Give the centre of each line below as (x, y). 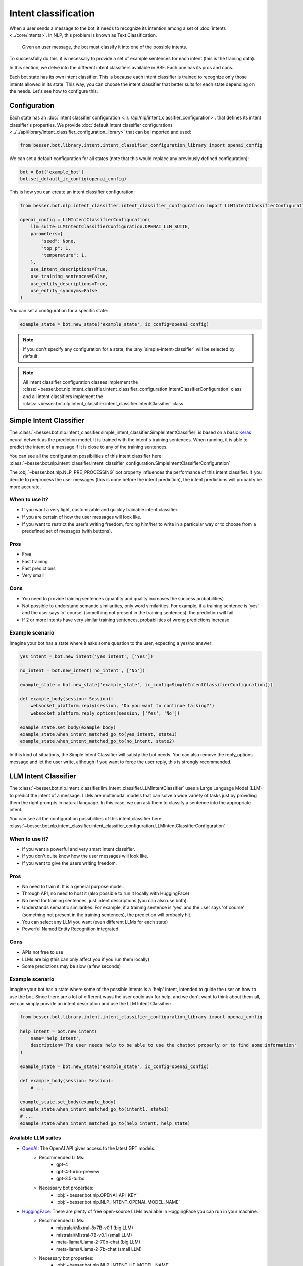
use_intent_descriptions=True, (69, 269)
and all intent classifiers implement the (63, 396)
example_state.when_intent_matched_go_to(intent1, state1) (94, 1109)
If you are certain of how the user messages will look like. (82, 517)
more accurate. (25, 487)
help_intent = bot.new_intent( (59, 1031)
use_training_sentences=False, (69, 276)
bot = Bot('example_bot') (52, 172)
